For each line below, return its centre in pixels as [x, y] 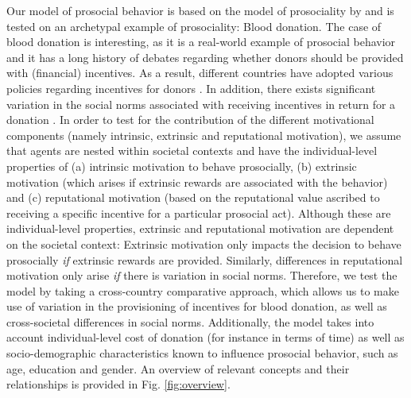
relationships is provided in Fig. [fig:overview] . [118, 384]
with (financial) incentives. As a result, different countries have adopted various [200, 73]
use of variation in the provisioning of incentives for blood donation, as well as [197, 306]
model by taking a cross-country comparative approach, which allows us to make [203, 290]
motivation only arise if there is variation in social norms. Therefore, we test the [202, 275]
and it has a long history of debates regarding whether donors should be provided [205, 57]
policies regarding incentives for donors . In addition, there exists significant [191, 88]
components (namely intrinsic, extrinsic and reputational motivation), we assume [204, 135]
